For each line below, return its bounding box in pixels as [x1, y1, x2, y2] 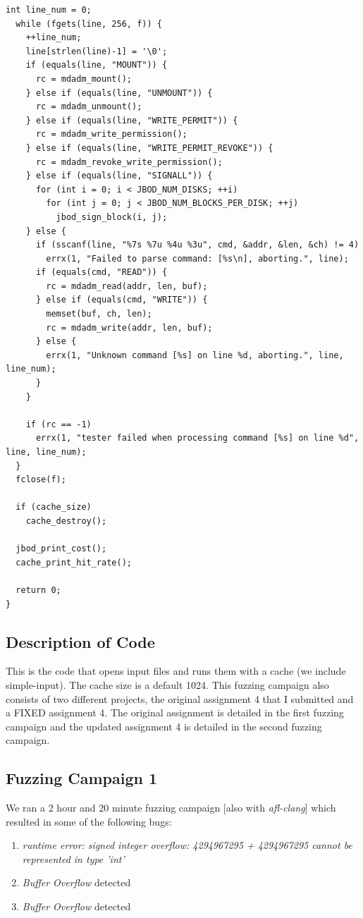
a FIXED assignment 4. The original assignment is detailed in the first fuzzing [6, 705, 344, 720]
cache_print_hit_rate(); [16, 557, 132, 568]
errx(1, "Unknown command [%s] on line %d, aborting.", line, [46, 350, 344, 360]
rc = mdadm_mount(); [35, 73, 132, 84]
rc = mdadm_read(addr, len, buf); [46, 281, 208, 291]
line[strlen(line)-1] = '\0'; [25, 46, 168, 56]
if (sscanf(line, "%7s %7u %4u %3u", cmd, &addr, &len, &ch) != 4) [35, 240, 359, 250]
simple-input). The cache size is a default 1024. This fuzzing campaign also [6, 677, 329, 692]
